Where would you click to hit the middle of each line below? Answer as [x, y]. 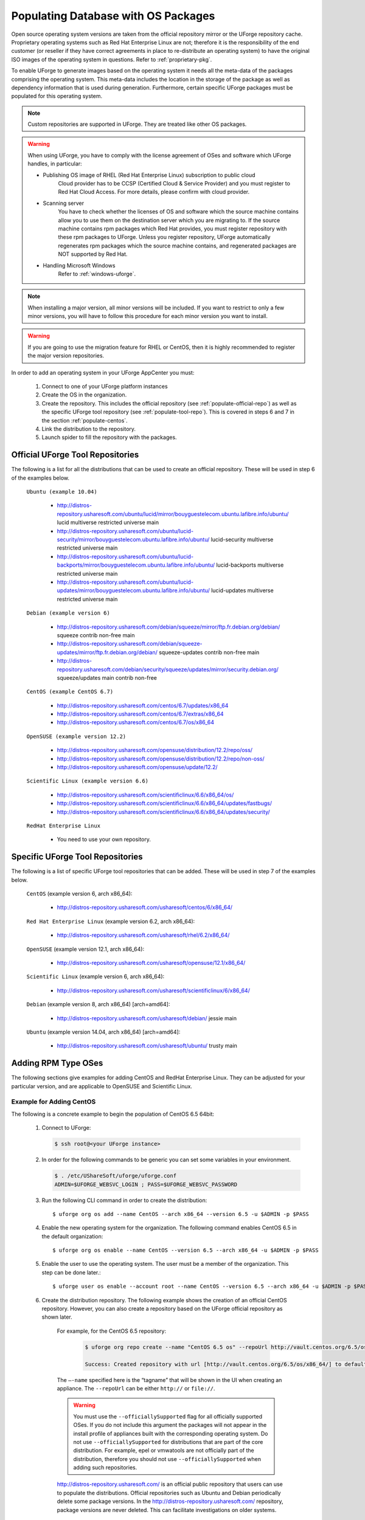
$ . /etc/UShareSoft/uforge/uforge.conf [115, 1176]
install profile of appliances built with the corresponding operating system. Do [171, 1433]
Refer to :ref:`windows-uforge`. [97, 274]
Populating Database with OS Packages [113, 16]
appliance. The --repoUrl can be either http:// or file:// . [136, 1388]
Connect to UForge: [66, 1128]
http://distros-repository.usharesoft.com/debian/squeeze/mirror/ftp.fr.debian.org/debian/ [169, 627]
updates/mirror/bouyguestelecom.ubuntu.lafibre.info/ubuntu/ [133, 590]
